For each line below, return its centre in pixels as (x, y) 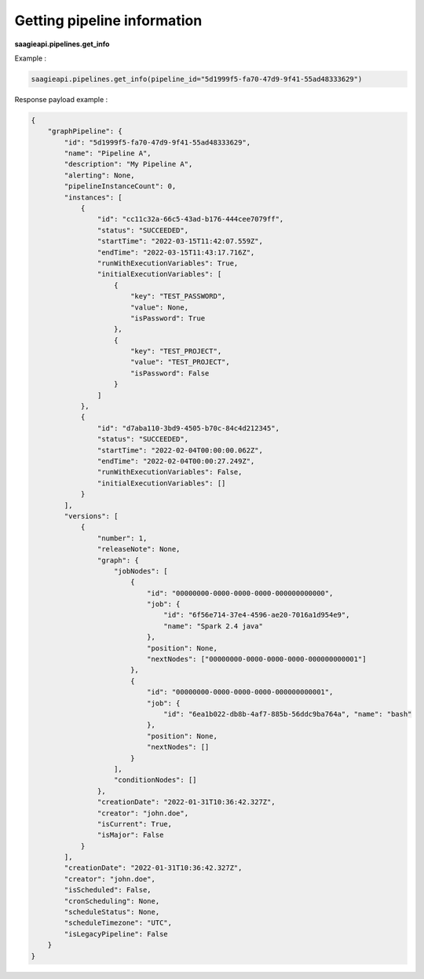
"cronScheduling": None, (112, 901)
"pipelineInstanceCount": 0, (120, 186)
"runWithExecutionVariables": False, (170, 472)
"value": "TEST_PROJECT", (180, 362)
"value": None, (159, 307)
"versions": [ (91, 516)
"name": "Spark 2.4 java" (213, 626)
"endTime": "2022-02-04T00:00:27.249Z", (176, 461)
